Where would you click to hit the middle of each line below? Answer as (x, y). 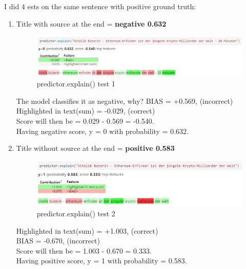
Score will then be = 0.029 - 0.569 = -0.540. (85, 120)
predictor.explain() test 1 (76, 84)
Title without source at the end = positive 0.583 (95, 148)
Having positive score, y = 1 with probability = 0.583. (101, 261)
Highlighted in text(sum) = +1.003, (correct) (87, 230)
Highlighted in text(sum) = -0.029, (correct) (86, 111)
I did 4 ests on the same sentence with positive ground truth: (100, 6)
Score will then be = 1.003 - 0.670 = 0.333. (84, 250)
